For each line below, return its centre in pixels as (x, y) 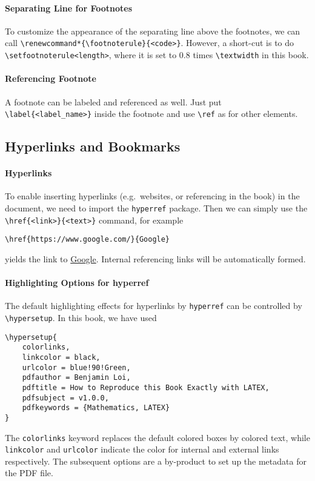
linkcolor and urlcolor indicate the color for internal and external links (142, 449)
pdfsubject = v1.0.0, (65, 398)
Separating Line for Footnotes (69, 8)
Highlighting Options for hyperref (77, 283)
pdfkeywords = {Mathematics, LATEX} (96, 408)
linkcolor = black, (61, 357)
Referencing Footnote (51, 78)
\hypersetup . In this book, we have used (81, 317)
